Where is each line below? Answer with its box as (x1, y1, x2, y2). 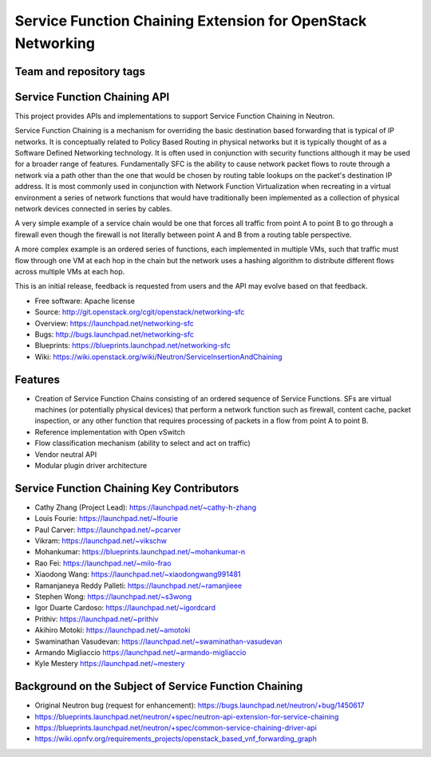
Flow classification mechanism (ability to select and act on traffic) (34, 439, 251, 448)
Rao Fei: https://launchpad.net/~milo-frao (34, 558, 172, 568)
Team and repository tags (14, 65, 145, 78)
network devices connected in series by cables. (14, 204, 172, 213)
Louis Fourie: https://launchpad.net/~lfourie (34, 514, 179, 523)
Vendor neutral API (34, 449, 97, 459)
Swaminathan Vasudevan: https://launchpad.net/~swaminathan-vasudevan (34, 637, 283, 646)
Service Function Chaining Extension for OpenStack (14, 12, 367, 30)
